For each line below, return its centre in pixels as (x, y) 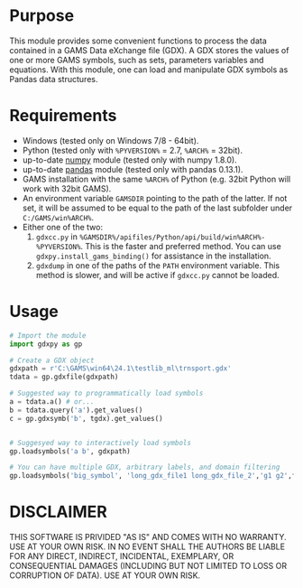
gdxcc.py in (57, 237)
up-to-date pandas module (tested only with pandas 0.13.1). (133, 169)
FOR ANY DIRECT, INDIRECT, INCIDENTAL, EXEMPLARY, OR (122, 556)
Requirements (63, 116)
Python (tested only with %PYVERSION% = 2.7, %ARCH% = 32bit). (133, 150)
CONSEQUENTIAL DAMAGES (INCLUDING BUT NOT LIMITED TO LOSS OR (148, 566)
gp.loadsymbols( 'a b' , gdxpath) (70, 451)
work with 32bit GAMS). (67, 188)
